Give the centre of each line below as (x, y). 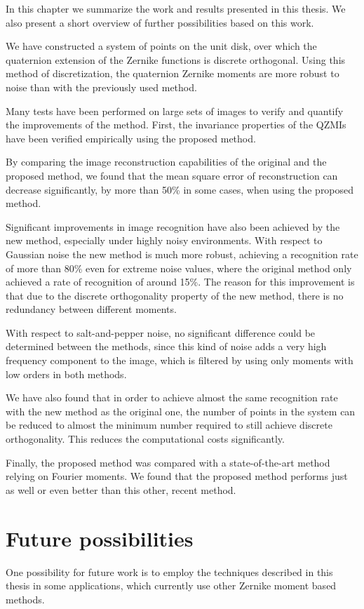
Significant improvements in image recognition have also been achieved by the (173, 226)
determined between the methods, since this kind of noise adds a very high (166, 346)
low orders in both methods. (66, 374)
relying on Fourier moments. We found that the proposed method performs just (177, 476)
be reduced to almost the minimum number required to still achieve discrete (169, 425)
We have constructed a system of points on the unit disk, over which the (161, 46)
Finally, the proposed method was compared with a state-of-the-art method (168, 462)
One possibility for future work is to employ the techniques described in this (169, 571)
